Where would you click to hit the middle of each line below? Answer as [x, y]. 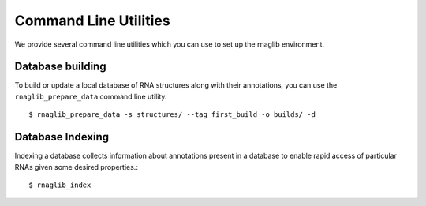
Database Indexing [62, 137]
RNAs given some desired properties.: [76, 167]
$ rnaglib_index [60, 185]
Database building [60, 67]
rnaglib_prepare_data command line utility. [91, 96]
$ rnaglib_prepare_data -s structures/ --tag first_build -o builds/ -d [172, 115]
